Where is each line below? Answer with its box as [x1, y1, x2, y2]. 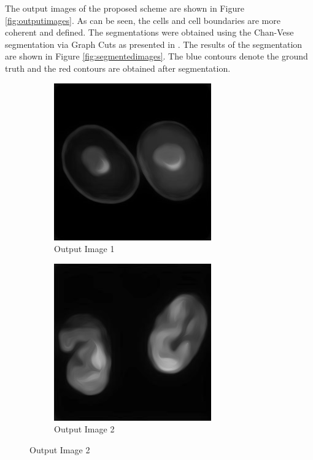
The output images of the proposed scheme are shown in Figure [5, 2, 244, 14]
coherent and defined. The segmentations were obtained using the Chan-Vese [5, 26, 294, 39]
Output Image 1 [54, 242, 115, 255]
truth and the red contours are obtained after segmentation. [5, 61, 231, 74]
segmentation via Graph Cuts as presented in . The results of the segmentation [5, 37, 303, 50]
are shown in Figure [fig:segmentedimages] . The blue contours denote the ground [5, 50, 308, 63]
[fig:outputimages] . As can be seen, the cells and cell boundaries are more [5, 13, 280, 26]
